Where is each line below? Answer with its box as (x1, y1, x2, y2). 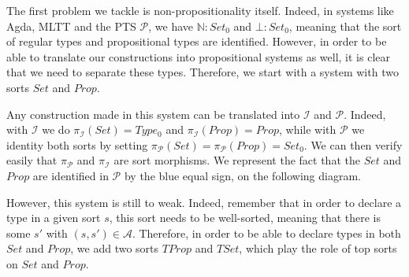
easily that (6, 152, 58, 168)
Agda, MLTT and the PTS (6, 17, 136, 34)
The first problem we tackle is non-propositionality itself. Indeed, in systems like (6, 2, 394, 18)
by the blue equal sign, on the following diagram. (124, 167, 361, 183)
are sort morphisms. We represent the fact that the (113, 152, 360, 168)
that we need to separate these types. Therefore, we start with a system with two (6, 64, 399, 80)
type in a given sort (6, 209, 101, 226)
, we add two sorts (70, 240, 159, 257)
